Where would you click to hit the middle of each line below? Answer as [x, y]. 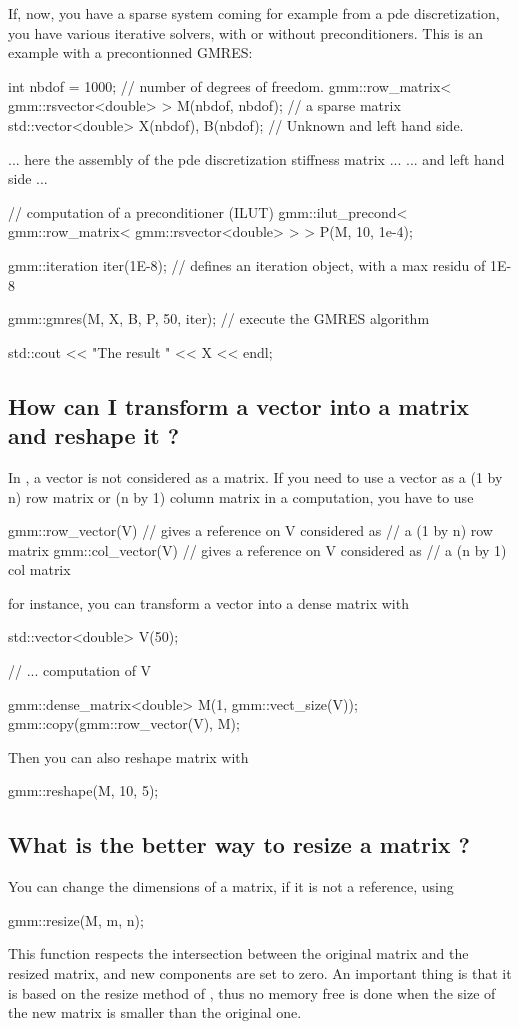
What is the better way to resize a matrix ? [239, 844]
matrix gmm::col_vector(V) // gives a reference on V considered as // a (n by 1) [257, 549]
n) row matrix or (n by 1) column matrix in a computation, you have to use [241, 496]
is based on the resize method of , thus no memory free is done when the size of [252, 992]
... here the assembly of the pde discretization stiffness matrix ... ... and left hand [256, 158]
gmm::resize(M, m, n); [76, 919]
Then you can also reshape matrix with [128, 756]
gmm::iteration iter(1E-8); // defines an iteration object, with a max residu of [247, 264]
